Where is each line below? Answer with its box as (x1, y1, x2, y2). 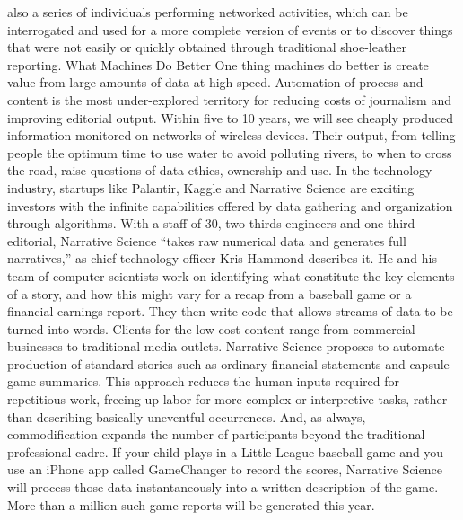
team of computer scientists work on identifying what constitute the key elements (7, 266, 455, 285)
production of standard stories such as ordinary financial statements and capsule (7, 354, 450, 373)
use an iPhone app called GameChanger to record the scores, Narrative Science (7, 460, 442, 479)
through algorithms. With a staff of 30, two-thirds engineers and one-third (7, 214, 415, 233)
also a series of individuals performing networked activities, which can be (7, 3, 408, 21)
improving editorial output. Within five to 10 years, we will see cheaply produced (7, 108, 453, 127)
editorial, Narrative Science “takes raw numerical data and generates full (7, 231, 406, 250)
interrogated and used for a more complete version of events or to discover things (7, 20, 453, 39)
